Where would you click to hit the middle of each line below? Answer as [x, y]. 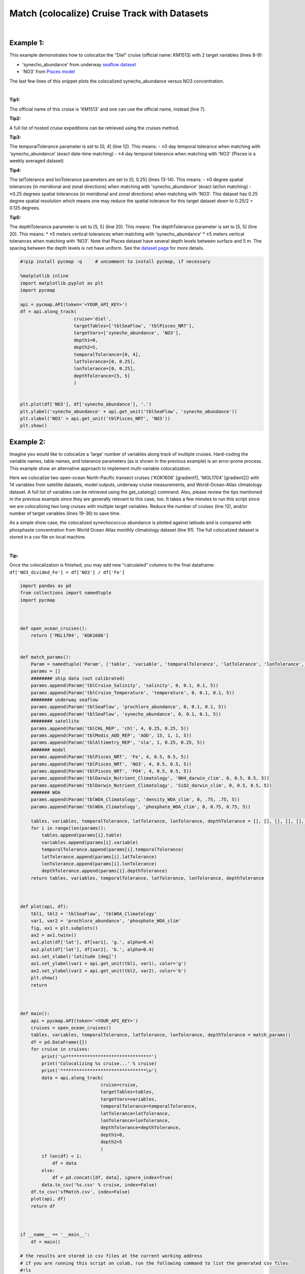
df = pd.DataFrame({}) [59, 1042]
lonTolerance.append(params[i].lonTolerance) [99, 864]
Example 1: [27, 43]
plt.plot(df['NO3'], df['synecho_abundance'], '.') [86, 404]
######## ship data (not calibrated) [78, 678]
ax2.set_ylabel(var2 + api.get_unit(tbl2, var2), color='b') [109, 971]
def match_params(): [45, 657]
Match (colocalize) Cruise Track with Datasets [109, 13]
